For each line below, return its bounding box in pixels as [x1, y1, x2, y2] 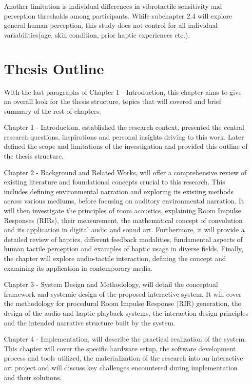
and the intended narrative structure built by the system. [4, 317, 175, 327]
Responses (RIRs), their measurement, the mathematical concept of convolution [4, 215, 243, 225]
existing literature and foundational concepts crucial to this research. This [4, 177, 225, 187]
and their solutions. [4, 372, 62, 382]
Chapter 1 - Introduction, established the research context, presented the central [4, 122, 244, 132]
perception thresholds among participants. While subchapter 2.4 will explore [4, 10, 232, 20]
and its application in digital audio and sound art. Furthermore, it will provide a [4, 224, 245, 235]
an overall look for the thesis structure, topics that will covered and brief [4, 96, 221, 106]
